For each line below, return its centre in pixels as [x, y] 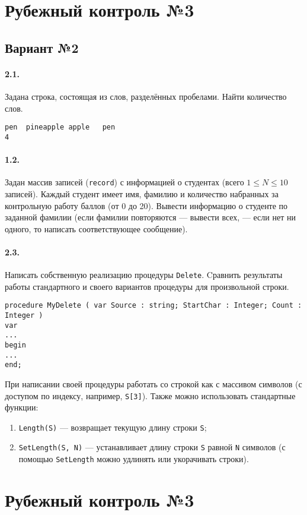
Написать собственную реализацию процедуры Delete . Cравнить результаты [144, 275]
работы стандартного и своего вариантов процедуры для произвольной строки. [147, 286]
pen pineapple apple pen [60, 127]
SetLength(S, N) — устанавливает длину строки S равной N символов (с [152, 447]
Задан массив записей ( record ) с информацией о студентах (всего [124, 182]
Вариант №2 [42, 47]
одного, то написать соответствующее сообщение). [96, 228]
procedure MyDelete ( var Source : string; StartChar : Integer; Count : [153, 306]
